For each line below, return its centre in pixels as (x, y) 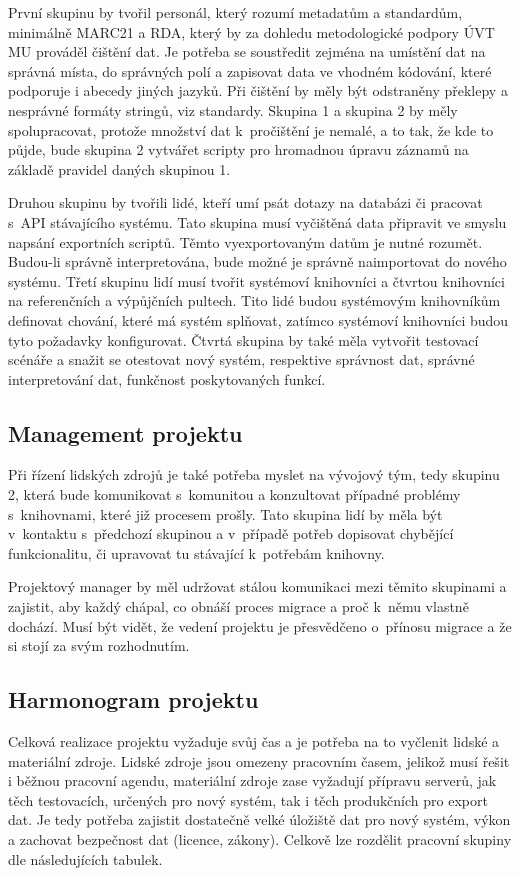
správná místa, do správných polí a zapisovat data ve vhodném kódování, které (250, 70)
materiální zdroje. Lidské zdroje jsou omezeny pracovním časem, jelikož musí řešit (259, 760)
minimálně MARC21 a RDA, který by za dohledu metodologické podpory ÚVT (251, 31)
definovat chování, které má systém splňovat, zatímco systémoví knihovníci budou (258, 319)
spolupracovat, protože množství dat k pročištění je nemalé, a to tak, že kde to (251, 129)
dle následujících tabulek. (85, 858)
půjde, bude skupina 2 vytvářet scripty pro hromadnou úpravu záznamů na (238, 149)
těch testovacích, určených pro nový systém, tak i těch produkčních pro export (248, 799)
